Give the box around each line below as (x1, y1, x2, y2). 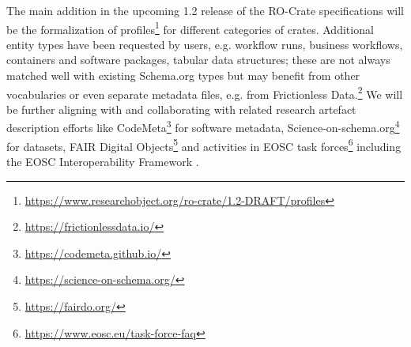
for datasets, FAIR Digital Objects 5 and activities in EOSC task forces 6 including (6, 135, 402, 154)
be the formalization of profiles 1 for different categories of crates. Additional (6, 18, 374, 37)
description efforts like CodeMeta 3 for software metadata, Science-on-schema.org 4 (6, 117, 400, 136)
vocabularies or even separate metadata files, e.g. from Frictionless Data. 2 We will (6, 83, 403, 102)
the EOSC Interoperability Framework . (6, 153, 199, 169)
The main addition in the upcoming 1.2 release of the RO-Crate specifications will (6, 2, 404, 18)
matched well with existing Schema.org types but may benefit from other (6, 67, 360, 84)
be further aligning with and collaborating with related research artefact (6, 100, 356, 117)
